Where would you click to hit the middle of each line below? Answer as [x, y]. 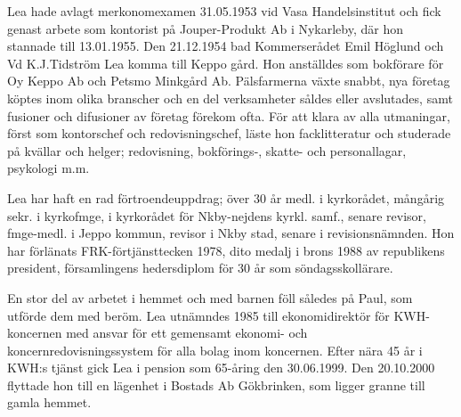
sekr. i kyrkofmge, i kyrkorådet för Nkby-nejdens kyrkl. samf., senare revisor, [217, 215]
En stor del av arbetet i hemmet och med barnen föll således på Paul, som [210, 297]
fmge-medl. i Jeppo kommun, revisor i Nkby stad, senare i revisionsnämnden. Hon [231, 233]
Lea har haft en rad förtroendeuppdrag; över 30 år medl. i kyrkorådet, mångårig [226, 197]
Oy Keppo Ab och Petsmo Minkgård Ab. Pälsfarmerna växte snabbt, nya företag [229, 81]
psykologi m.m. [49, 168]
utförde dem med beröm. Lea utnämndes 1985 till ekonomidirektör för [198, 315]
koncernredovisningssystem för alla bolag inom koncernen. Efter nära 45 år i [215, 350]
